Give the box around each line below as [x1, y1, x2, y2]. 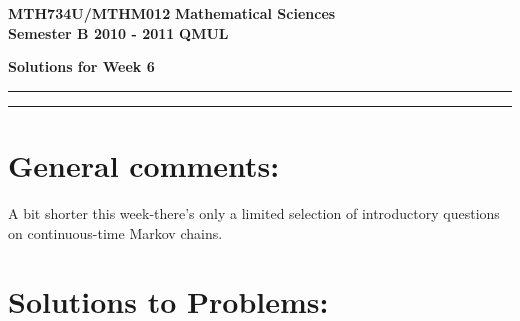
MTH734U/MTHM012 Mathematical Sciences [8, 3, 336, 23]
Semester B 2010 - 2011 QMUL [8, 22, 229, 43]
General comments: [8, 144, 280, 185]
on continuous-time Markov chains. [8, 222, 223, 243]
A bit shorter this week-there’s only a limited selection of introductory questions [8, 202, 500, 223]
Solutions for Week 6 [8, 56, 155, 77]
